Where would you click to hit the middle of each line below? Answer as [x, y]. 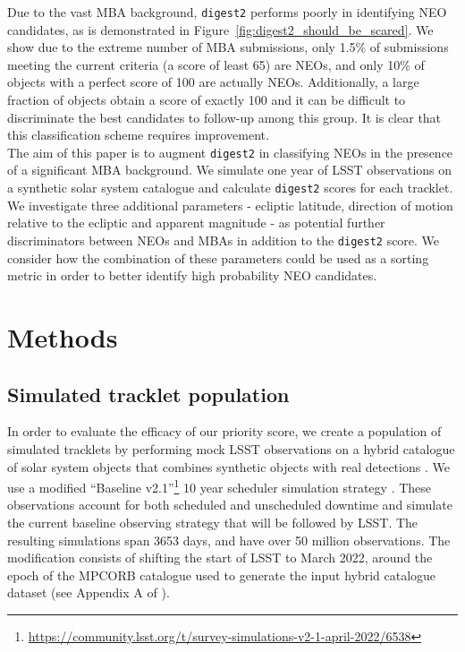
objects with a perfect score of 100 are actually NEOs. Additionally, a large [213, 82]
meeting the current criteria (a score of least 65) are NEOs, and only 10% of [216, 64]
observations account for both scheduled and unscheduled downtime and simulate [230, 505]
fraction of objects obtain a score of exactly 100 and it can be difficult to [207, 100]
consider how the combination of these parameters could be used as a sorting [218, 257]
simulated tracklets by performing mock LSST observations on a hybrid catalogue [231, 448]
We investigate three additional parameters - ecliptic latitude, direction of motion [230, 205]
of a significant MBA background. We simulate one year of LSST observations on [230, 170]
